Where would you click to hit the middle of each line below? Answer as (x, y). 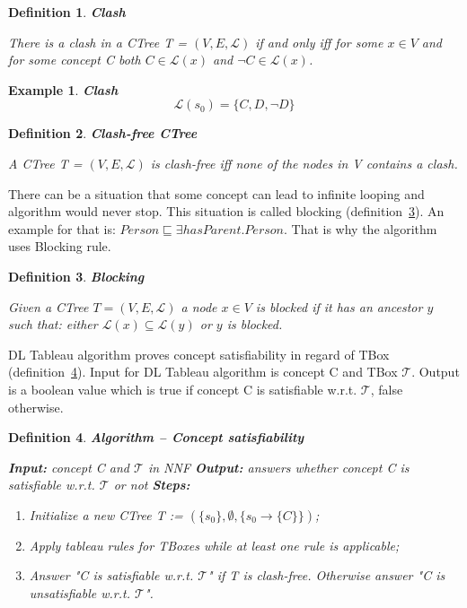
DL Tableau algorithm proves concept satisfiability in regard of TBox (199, 354)
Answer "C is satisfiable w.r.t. (111, 575)
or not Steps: (152, 485)
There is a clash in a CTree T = (97, 42)
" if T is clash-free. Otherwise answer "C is (326, 575)
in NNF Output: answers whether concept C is (278, 467)
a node (199, 306)
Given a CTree (48, 306)
